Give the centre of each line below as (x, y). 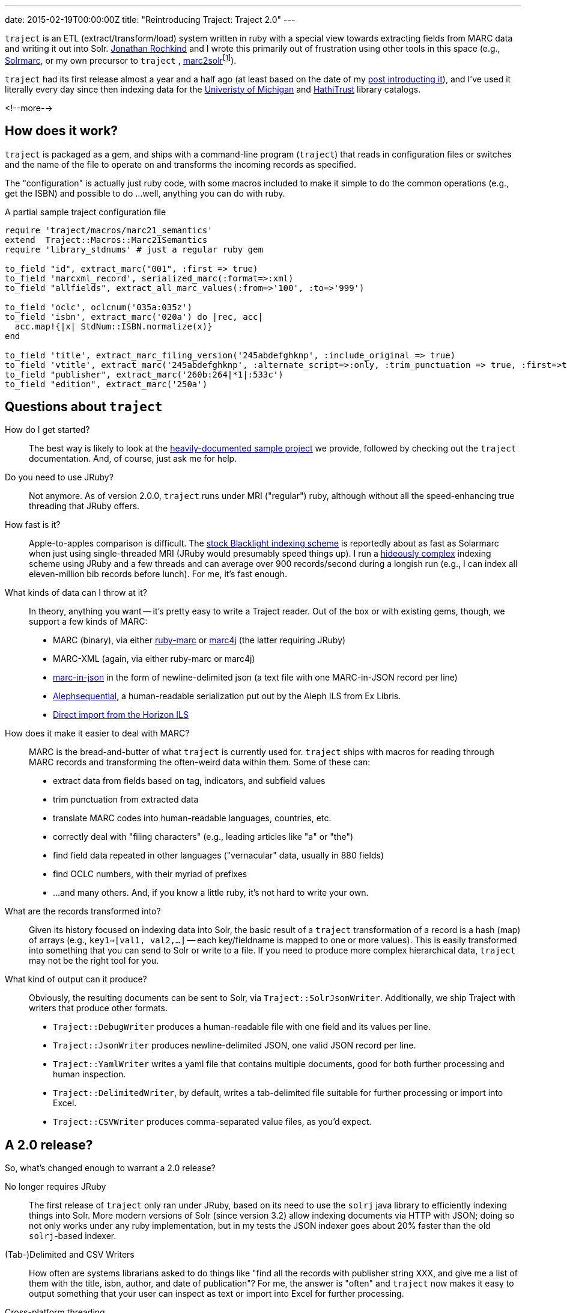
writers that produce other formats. (98, 1008)
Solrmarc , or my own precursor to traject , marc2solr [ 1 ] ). (121, 60)
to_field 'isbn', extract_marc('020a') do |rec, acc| (134, 317)
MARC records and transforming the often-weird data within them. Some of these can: (200, 762)
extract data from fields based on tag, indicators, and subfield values (189, 781)
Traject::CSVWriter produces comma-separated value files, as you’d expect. (212, 1122)
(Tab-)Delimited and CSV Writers (70, 1255)
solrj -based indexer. (73, 1236)
